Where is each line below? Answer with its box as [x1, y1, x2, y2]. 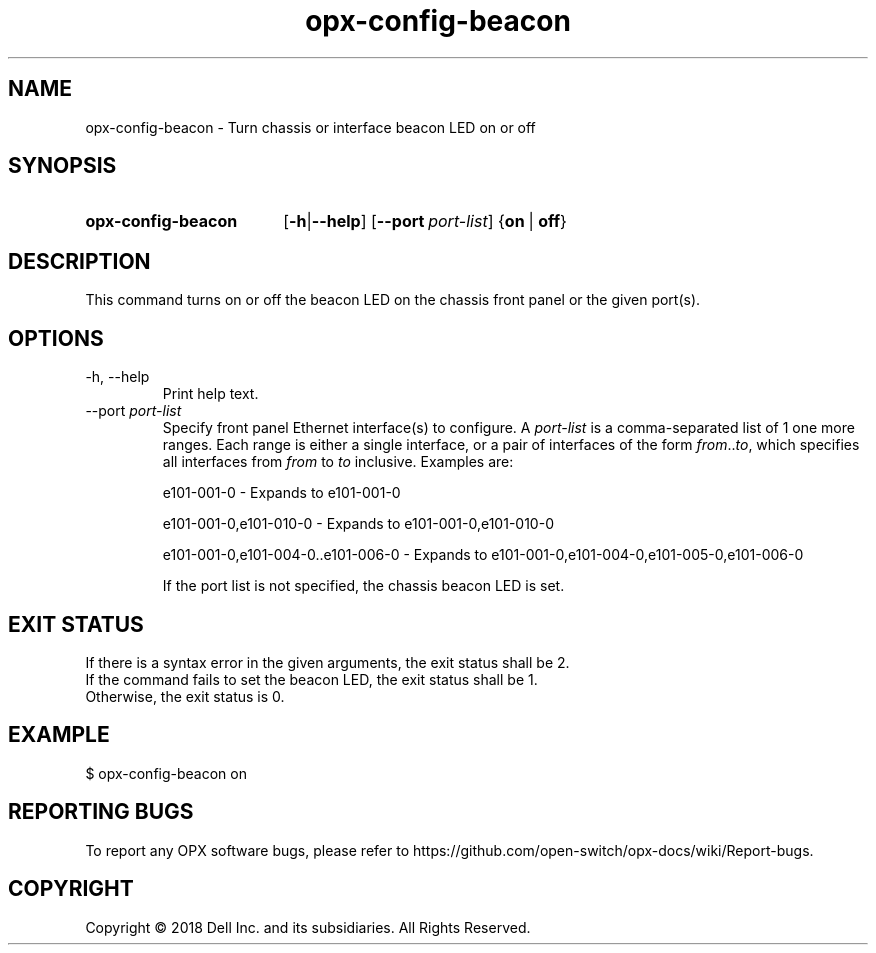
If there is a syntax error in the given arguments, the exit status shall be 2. [85, 653, 570, 671]
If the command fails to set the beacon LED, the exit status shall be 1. [85, 670, 538, 688]
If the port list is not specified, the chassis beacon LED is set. [162, 577, 565, 595]
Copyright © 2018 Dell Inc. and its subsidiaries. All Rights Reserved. [85, 918, 531, 936]
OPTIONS [8, 325, 104, 351]
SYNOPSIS [8, 153, 117, 179]
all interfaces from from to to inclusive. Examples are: [162, 453, 514, 471]
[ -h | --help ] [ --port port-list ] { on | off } [283, 211, 567, 232]
